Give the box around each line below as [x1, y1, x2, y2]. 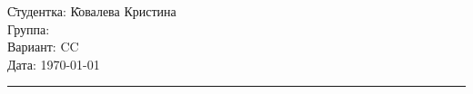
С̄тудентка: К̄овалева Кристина [7, 2, 176, 20]
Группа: [7, 19, 50, 38]
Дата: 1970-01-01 [7, 54, 100, 73]
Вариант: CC [7, 37, 79, 56]
